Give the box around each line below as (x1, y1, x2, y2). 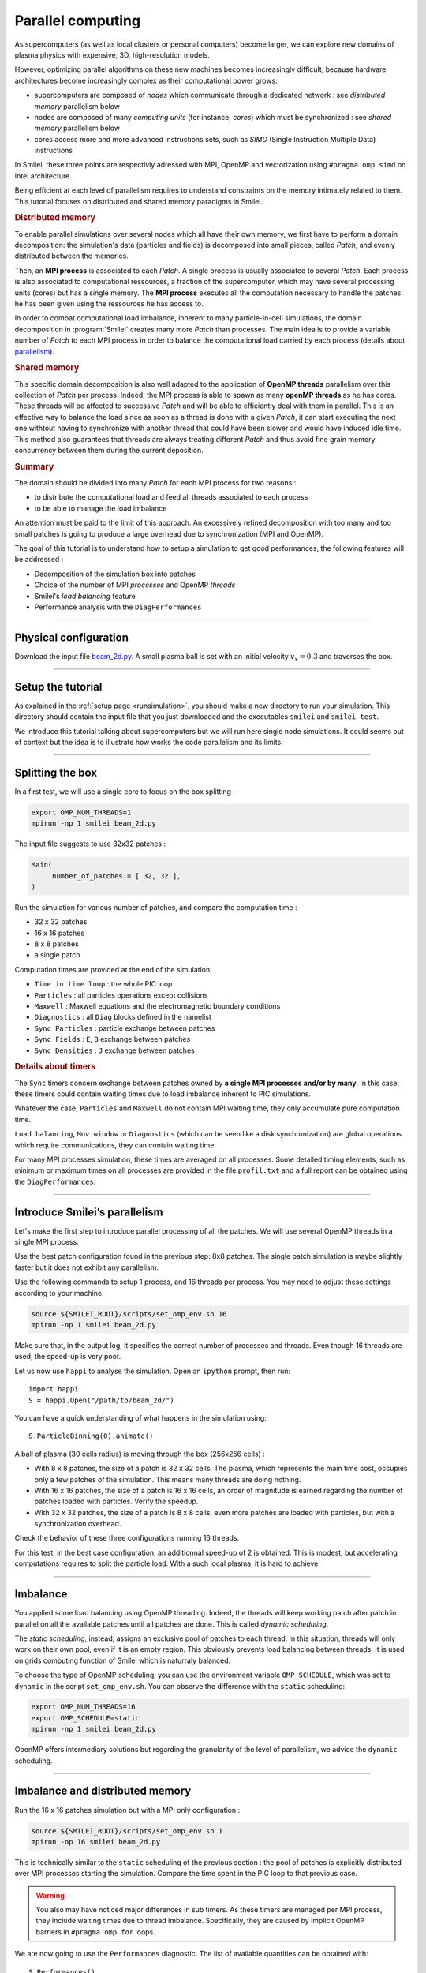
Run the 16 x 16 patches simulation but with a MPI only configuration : (14, 1805, 241, 1814)
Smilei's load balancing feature (34, 591, 136, 601)
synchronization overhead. (34, 1519, 121, 1529)
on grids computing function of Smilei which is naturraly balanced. (14, 1656, 231, 1665)
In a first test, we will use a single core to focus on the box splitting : (14, 786, 236, 796)
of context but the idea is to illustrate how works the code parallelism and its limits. (14, 737, 283, 747)
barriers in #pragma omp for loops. (35, 1926, 155, 1937)
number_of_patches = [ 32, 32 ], (51, 871, 181, 880)
